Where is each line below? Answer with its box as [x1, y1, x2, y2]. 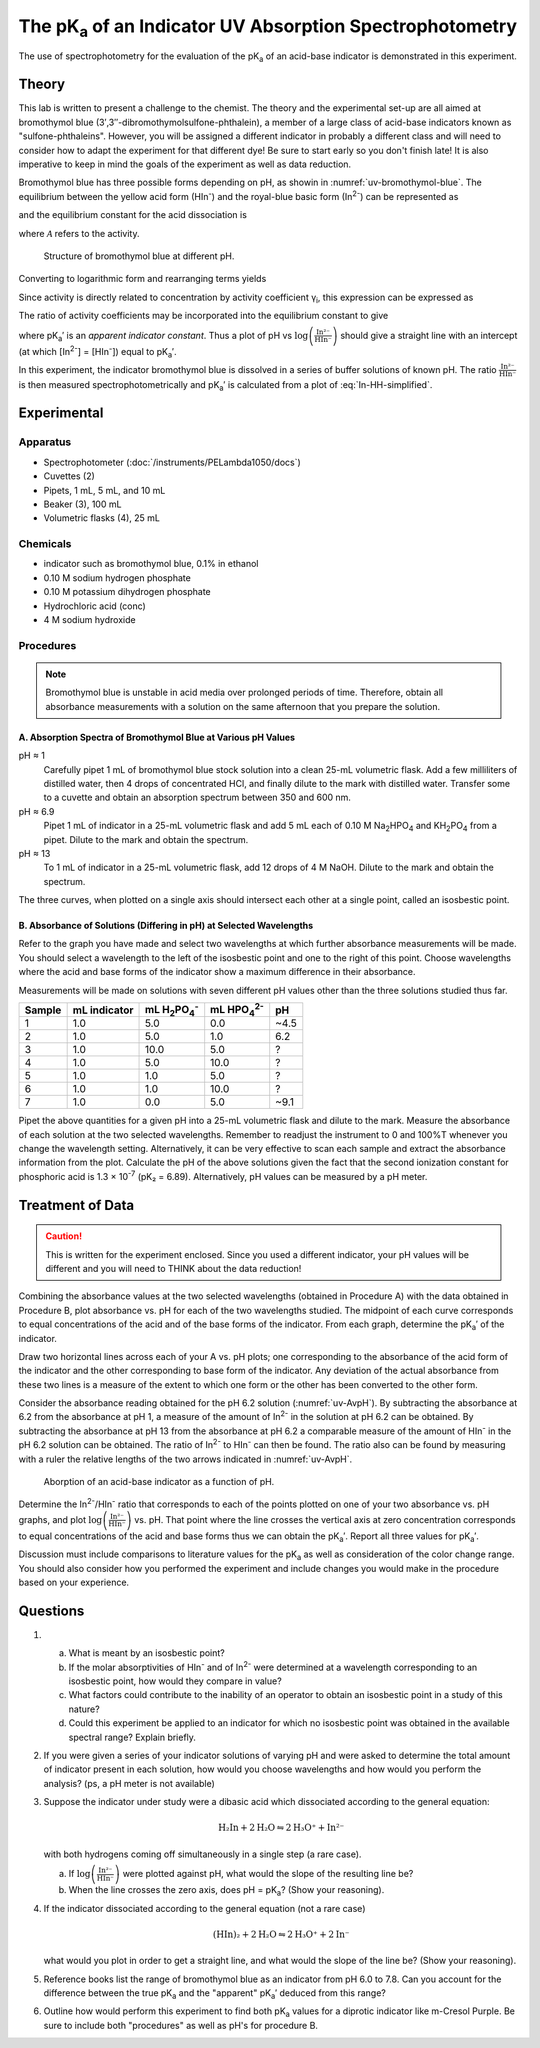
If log [68, 1868, 91, 1880]
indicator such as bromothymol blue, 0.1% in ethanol [43, 558, 259, 570]
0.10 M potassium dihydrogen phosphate [43, 586, 212, 598]
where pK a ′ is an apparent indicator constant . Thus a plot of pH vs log [18, 329, 309, 344]
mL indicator [72, 1003, 134, 1017]
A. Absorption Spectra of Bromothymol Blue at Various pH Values [18, 731, 295, 743]
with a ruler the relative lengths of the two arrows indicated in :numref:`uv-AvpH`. [18, 1453, 353, 1465]
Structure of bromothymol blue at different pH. [43, 250, 235, 262]
